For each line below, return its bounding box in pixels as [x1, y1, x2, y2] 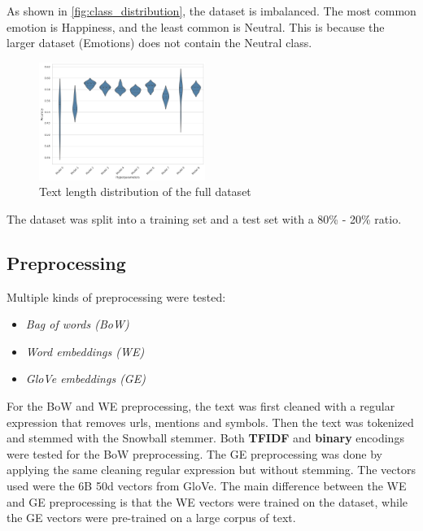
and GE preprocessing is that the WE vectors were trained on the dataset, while [7, 493, 408, 510]
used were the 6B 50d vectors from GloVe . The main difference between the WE [7, 477, 407, 494]
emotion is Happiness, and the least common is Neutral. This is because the [7, 18, 385, 35]
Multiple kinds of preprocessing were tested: [7, 288, 226, 305]
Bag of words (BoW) [25, 316, 129, 333]
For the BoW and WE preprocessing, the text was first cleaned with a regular [7, 397, 395, 414]
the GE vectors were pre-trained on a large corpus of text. [7, 509, 296, 526]
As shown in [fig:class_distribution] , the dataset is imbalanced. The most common [7, 2, 416, 19]
